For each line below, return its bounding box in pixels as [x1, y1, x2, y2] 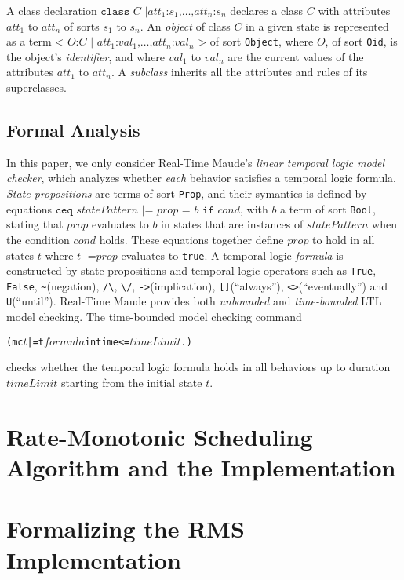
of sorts [64, 17, 100, 34]
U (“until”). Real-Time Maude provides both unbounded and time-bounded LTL [6, 293, 382, 309]
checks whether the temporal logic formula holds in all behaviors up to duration [6, 359, 391, 375]
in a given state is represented [246, 17, 389, 34]
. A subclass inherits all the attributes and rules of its [111, 64, 368, 80]
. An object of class [140, 17, 231, 34]
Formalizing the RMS [6, 513, 245, 545]
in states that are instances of [161, 216, 304, 232]
